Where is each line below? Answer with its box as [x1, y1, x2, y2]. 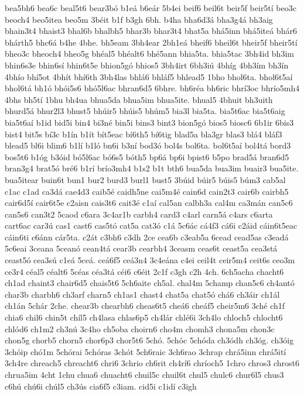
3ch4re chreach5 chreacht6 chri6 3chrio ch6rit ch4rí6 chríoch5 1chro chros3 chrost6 [5, 357, 299, 369]
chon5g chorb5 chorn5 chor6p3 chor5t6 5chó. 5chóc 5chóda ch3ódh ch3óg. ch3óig [5, 334, 294, 346]
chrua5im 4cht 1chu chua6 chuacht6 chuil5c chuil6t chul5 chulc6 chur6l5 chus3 [5, 369, 284, 380]
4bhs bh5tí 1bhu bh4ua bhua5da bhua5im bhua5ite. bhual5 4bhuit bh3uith [5, 93, 273, 105]
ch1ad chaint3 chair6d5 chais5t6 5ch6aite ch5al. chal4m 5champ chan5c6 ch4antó [5, 277, 295, 289]
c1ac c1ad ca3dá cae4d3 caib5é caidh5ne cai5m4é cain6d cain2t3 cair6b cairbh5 [5, 185, 289, 197]
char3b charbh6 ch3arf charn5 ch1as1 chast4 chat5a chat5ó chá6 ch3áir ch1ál [5, 288, 280, 300]
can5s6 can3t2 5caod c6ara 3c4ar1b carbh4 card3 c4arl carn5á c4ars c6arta [5, 208, 273, 220]
